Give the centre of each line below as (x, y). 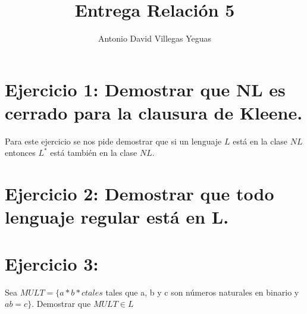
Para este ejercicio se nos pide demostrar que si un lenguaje (113, 141)
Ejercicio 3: (52, 263)
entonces (20, 153)
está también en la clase (94, 153)
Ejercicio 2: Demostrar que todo (140, 194)
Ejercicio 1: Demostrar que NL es (145, 89)
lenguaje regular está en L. (117, 217)
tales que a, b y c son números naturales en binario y (202, 292)
